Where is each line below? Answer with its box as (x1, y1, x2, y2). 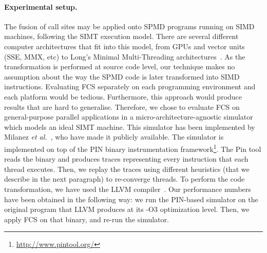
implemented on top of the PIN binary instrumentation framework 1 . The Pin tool (4, 142, 261, 154)
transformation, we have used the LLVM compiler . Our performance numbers (4, 183, 251, 194)
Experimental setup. (4, 1, 78, 12)
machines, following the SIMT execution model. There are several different (4, 31, 239, 42)
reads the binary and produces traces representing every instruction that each (4, 153, 249, 164)
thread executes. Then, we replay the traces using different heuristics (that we (4, 163, 250, 174)
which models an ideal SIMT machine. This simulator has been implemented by (4, 121, 255, 132)
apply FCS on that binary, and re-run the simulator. (4, 213, 169, 224)
